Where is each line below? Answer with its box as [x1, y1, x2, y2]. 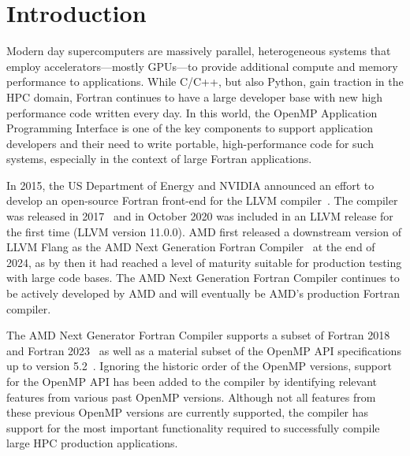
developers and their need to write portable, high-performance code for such [6, 135, 374, 151]
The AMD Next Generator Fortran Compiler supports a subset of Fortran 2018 [6, 327, 390, 343]
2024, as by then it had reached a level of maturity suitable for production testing [6, 254, 402, 270]
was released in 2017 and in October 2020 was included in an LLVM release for [6, 208, 393, 224]
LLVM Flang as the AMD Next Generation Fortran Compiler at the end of [6, 239, 375, 255]
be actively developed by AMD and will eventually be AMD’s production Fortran [6, 285, 400, 302]
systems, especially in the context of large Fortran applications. [6, 150, 312, 167]
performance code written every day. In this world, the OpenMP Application [6, 104, 378, 120]
